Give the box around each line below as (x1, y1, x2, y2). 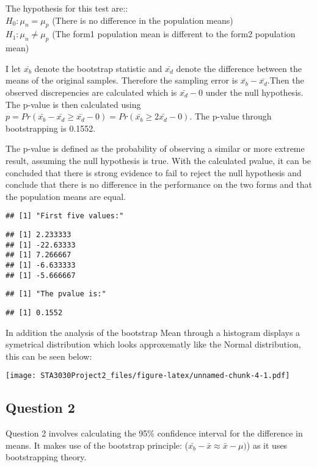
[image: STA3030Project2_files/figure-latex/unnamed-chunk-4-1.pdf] (5, 371, 290, 380)
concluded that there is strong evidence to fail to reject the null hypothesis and (5, 166, 302, 179)
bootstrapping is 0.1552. (5, 121, 96, 134)
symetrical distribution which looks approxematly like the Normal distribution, (5, 338, 301, 351)
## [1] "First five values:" (5, 212, 124, 221)
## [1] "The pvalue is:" (5, 290, 106, 299)
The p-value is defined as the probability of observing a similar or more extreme (5, 142, 305, 155)
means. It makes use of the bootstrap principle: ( (5, 438, 189, 451)
